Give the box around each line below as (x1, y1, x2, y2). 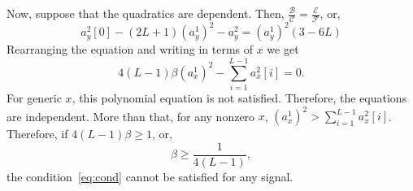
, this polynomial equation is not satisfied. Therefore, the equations (72, 89, 407, 106)
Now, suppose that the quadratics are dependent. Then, (7, 5, 285, 21)
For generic (7, 89, 62, 106)
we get (267, 41, 299, 58)
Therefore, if (7, 125, 68, 142)
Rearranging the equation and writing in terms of (7, 41, 254, 58)
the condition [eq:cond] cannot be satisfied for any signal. (7, 167, 293, 184)
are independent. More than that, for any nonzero (7, 107, 255, 124)
